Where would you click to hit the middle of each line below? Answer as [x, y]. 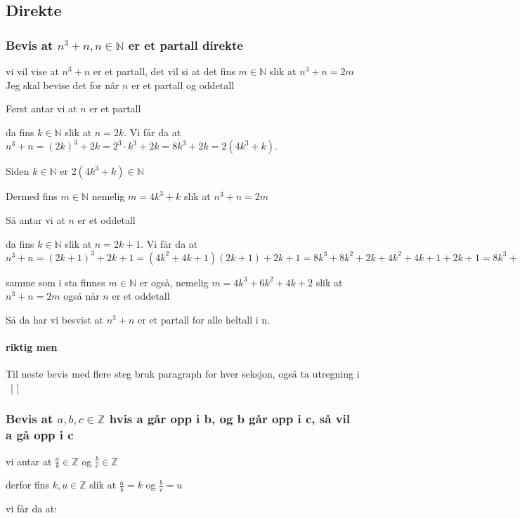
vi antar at [29, 461]
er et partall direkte [186, 45]
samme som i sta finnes [56, 282]
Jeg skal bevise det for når [63, 85]
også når [82, 296]
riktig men [32, 347]
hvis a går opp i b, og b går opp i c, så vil [230, 419]
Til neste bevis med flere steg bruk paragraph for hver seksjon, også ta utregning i [183, 374]
